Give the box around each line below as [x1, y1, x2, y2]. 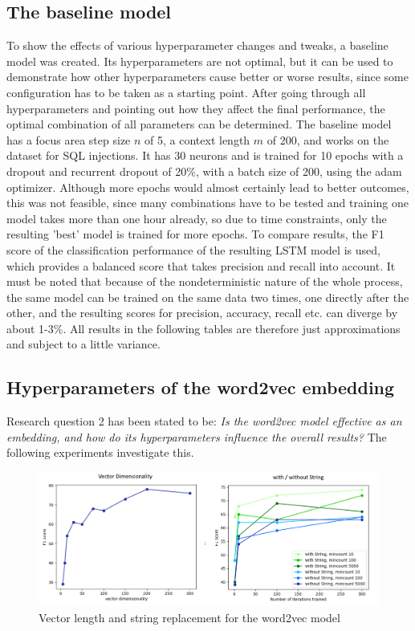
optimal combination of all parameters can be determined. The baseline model [6, 116, 392, 132]
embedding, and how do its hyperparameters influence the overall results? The [6, 428, 387, 445]
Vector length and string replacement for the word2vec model [39, 609, 340, 625]
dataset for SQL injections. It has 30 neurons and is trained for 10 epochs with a [6, 147, 404, 164]
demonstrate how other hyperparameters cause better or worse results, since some [6, 68, 409, 85]
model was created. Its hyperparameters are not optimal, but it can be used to [6, 52, 393, 69]
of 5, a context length [144, 131, 250, 148]
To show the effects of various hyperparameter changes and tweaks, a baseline [6, 37, 389, 54]
